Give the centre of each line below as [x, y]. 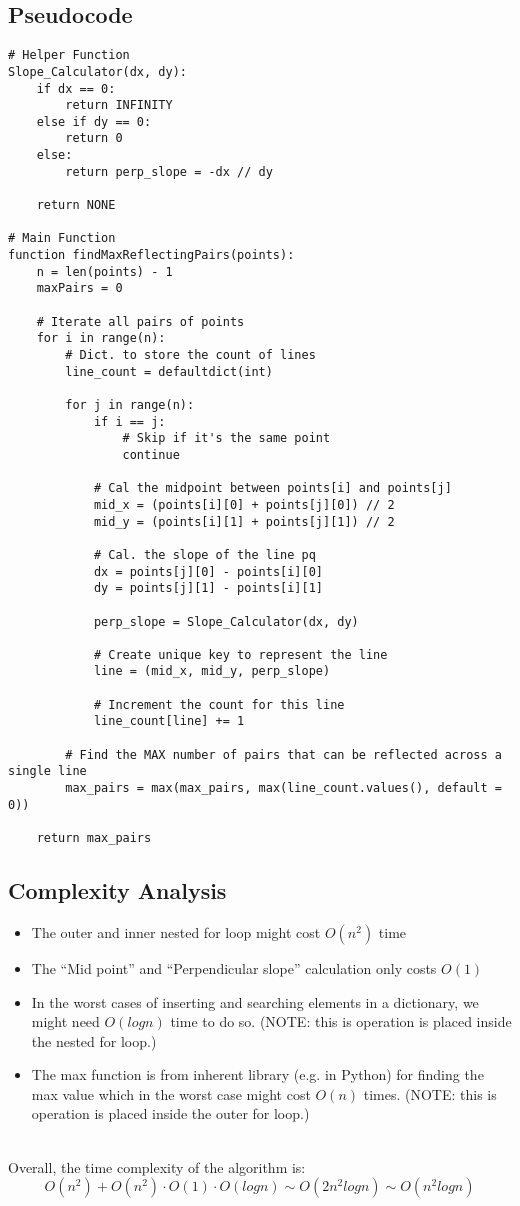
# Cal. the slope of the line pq [204, 554]
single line [47, 771]
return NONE [76, 205]
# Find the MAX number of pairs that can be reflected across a [283, 754]
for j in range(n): [130, 404]
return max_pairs [94, 838]
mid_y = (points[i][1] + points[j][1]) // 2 [244, 521]
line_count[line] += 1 [169, 721]
